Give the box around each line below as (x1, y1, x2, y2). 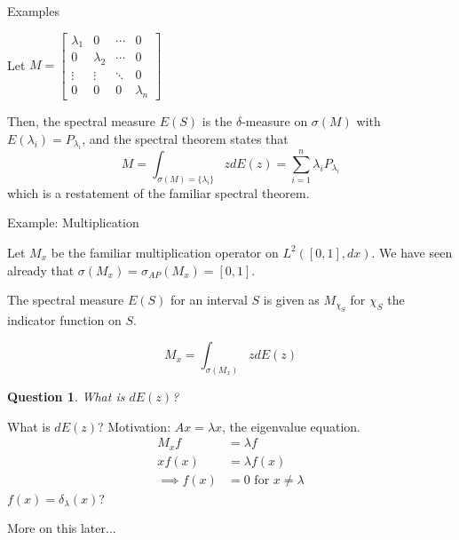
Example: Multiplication (7, 213, 139, 232)
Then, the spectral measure (7, 112, 156, 131)
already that (7, 260, 75, 279)
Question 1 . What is (7, 387, 125, 406)
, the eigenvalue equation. (222, 417, 361, 435)
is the (202, 112, 233, 131)
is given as (263, 290, 320, 309)
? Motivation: (97, 417, 171, 435)
